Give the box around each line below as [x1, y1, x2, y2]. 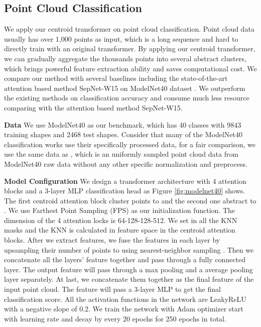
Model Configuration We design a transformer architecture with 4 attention [4, 175, 246, 186]
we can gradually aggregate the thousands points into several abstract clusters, [4, 53, 246, 63]
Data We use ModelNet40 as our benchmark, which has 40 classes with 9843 [4, 119, 241, 130]
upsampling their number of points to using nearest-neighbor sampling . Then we [4, 244, 254, 255]
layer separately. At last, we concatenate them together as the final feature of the [4, 274, 254, 284]
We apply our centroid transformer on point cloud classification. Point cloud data [4, 24, 254, 34]
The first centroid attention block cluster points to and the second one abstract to [4, 195, 256, 205]
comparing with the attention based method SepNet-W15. [4, 102, 183, 113]
